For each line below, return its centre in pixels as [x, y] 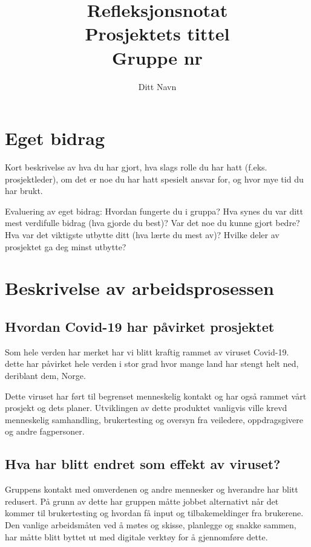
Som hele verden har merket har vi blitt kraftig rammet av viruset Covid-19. [147, 351]
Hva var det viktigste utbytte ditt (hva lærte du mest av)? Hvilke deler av [142, 235]
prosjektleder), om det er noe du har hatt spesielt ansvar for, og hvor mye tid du [154, 179]
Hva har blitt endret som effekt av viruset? [143, 464]
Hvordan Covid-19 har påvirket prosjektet [140, 326]
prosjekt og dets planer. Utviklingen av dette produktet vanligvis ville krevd [146, 408]
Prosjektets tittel [157, 34]
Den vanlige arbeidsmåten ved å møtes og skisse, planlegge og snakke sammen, [151, 524]
